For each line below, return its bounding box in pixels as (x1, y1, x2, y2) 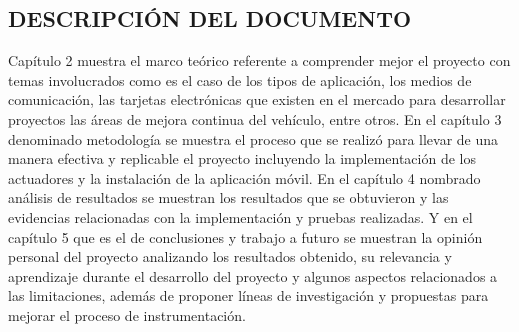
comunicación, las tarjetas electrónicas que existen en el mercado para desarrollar (8, 89, 506, 110)
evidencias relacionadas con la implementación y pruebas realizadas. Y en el (8, 206, 473, 227)
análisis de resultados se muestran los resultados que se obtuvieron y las (8, 187, 449, 208)
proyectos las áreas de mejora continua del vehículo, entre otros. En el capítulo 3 (8, 108, 502, 129)
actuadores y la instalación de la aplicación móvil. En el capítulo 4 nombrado (8, 167, 481, 188)
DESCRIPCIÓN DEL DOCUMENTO (8, 3, 412, 34)
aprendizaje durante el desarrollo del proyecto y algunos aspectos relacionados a (8, 265, 498, 286)
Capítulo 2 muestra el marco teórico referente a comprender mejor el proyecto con (8, 50, 511, 71)
